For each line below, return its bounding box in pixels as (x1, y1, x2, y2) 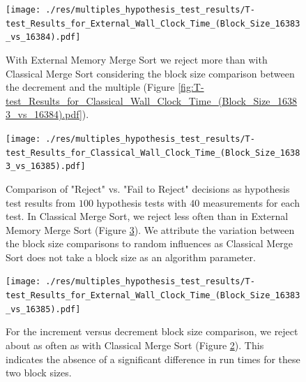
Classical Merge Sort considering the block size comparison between (6, 66, 295, 80)
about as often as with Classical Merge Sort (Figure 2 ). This (6, 338, 264, 353)
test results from (6, 195, 76, 210)
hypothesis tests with (96, 195, 187, 210)
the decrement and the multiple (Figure (6, 80, 175, 94)
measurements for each (202, 195, 300, 210)
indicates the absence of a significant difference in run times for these (6, 351, 300, 366)
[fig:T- (178, 80, 204, 94)
